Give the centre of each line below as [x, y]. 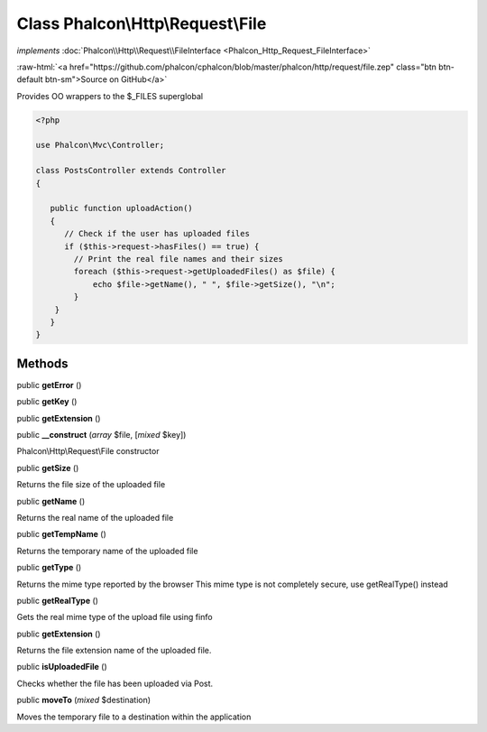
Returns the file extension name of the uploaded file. [114, 651]
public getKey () [47, 402]
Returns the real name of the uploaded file [95, 517]
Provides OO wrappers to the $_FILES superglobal [110, 96]
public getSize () [48, 468]
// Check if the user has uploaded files [157, 234]
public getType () [49, 568]
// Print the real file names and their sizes [178, 259]
